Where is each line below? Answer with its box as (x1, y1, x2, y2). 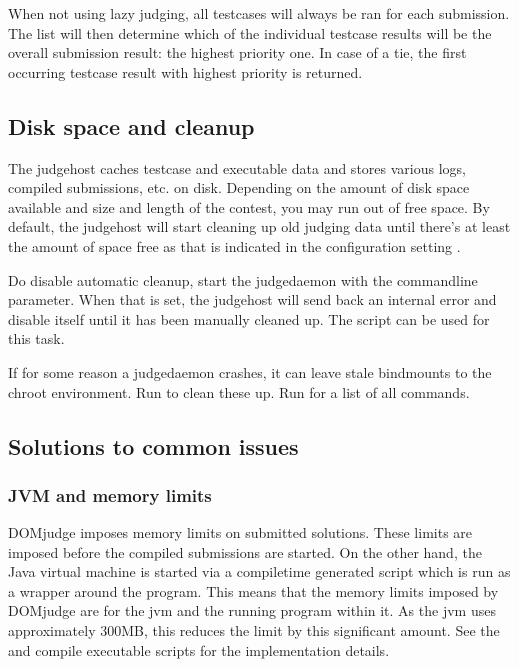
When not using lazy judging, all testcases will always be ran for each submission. (8, 3, 510, 23)
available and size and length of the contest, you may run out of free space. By (8, 196, 490, 217)
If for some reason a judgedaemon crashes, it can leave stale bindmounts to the (8, 361, 492, 382)
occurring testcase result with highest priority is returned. (8, 61, 363, 82)
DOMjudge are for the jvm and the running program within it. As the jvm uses (8, 600, 496, 621)
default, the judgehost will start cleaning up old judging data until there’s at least (8, 216, 511, 237)
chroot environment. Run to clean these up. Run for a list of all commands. (8, 381, 470, 402)
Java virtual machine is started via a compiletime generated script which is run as (8, 561, 511, 582)
